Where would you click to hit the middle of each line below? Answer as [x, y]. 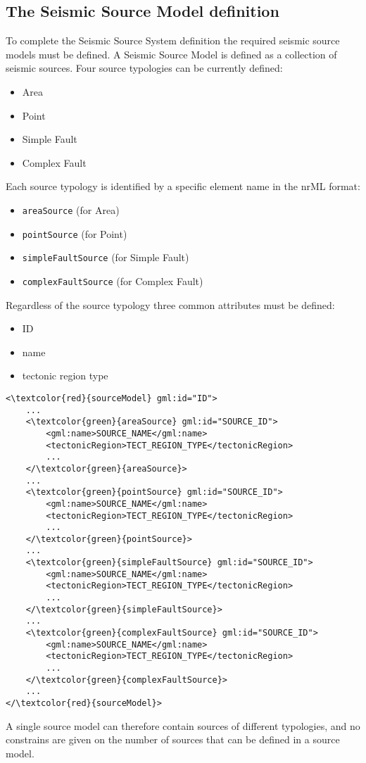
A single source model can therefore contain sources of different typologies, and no [183, 725]
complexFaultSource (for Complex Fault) [113, 280]
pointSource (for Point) [75, 233]
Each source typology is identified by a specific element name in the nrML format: [183, 186]
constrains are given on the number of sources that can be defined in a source [173, 739]
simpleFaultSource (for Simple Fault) [106, 257]
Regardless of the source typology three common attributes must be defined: [170, 304]
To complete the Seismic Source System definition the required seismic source [173, 40]
